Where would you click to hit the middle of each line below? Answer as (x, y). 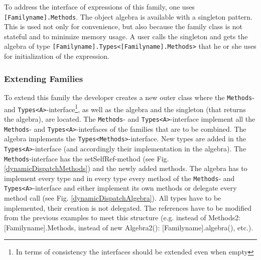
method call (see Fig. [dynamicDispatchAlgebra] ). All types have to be (113, 198)
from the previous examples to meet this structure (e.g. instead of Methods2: (122, 218)
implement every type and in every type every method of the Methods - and (119, 178)
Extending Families (44, 78)
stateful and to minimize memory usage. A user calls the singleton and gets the (126, 36)
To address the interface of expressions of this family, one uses (99, 7)
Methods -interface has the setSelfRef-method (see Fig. (87, 158)
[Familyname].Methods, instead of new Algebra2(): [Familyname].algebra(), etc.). (129, 227)
